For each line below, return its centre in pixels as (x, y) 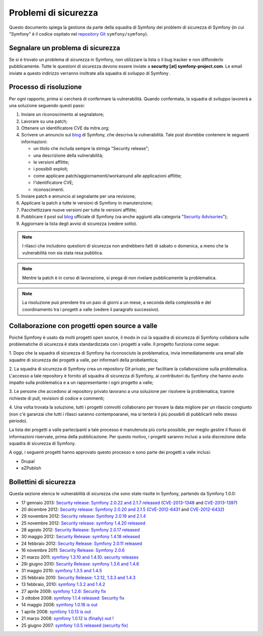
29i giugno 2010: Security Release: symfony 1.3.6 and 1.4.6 (80, 564)
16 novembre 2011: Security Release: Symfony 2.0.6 (73, 550)
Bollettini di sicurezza (42, 482)
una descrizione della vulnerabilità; (68, 155)
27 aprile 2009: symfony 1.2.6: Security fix (64, 591)
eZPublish (31, 468)
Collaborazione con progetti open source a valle (83, 326)
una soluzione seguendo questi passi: (47, 105)
